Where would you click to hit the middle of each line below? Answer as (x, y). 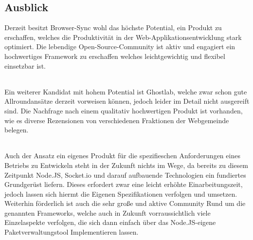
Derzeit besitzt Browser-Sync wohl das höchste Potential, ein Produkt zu (113, 28)
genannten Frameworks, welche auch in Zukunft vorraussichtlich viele (108, 212)
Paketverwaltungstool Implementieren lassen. (72, 232)
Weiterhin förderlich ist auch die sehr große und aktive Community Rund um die (125, 203)
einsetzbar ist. (25, 65)
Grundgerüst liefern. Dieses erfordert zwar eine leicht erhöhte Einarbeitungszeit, (124, 184)
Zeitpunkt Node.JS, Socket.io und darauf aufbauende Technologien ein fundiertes (125, 175)
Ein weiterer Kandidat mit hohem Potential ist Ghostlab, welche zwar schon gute (126, 91)
